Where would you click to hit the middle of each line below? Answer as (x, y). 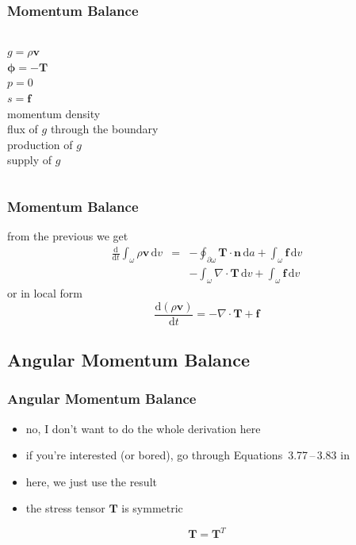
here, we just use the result (91, 481)
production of (40, 144)
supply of (30, 160)
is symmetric (152, 508)
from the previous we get (68, 236)
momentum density (54, 113)
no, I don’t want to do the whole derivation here (143, 428)
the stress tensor (65, 508)
